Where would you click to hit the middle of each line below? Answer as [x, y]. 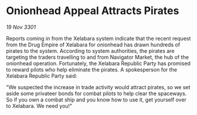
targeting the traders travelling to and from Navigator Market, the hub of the [98, 57]
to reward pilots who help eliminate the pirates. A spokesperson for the [92, 69]
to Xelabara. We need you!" [39, 106]
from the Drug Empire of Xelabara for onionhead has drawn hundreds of [93, 45]
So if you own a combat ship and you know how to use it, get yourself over [96, 99]
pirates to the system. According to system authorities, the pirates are [90, 50]
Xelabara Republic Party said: [42, 76]
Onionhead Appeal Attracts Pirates [93, 11]
